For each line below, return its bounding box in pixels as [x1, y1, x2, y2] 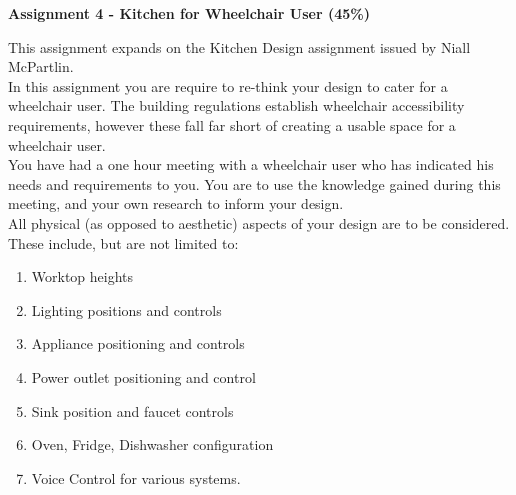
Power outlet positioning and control [31, 366, 256, 387]
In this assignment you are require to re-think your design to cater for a [8, 75, 448, 96]
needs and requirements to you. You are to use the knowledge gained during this [8, 173, 501, 194]
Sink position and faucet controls [31, 400, 234, 421]
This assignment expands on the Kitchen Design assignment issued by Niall [8, 36, 471, 57]
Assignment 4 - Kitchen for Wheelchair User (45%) [8, 3, 370, 23]
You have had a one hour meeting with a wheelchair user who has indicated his [8, 154, 494, 175]
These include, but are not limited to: [8, 232, 239, 253]
